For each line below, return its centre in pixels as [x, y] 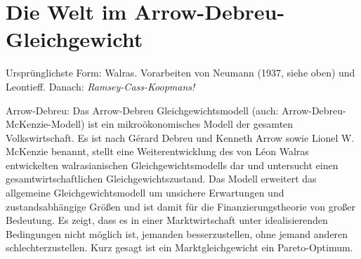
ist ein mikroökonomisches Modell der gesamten [191, 124]
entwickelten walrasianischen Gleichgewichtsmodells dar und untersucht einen [172, 165]
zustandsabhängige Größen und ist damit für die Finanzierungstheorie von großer [180, 206]
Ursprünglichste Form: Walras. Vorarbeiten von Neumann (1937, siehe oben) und [180, 73]
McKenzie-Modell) [45, 124]
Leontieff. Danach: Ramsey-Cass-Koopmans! [100, 86]
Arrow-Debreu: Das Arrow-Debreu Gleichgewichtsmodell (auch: [142, 110]
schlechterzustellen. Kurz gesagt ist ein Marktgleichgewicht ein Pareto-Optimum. [179, 247]
